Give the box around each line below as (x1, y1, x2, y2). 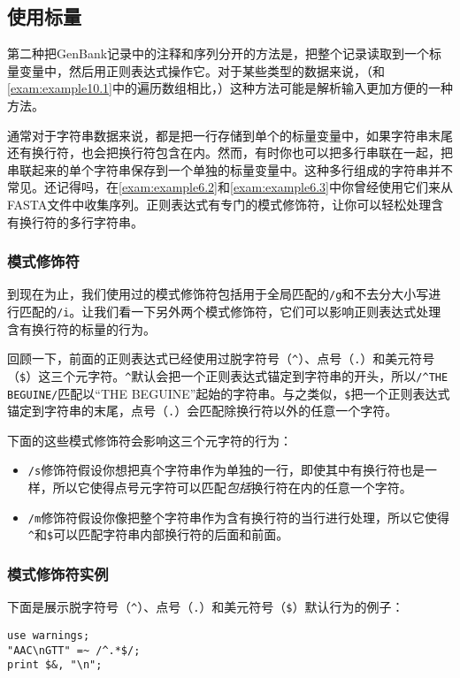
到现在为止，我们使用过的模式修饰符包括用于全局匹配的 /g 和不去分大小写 (7, 285, 429, 303)
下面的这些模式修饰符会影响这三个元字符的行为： (7, 430, 292, 449)
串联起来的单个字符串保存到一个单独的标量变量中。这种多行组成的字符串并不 (7, 160, 453, 179)
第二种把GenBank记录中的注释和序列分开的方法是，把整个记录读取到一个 (7, 44, 430, 63)
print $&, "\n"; (7, 659, 103, 672)
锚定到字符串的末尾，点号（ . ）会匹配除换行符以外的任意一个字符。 (7, 401, 398, 420)
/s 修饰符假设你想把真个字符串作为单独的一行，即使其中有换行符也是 (27, 461, 425, 479)
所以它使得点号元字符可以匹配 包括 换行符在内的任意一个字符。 (52, 478, 412, 497)
